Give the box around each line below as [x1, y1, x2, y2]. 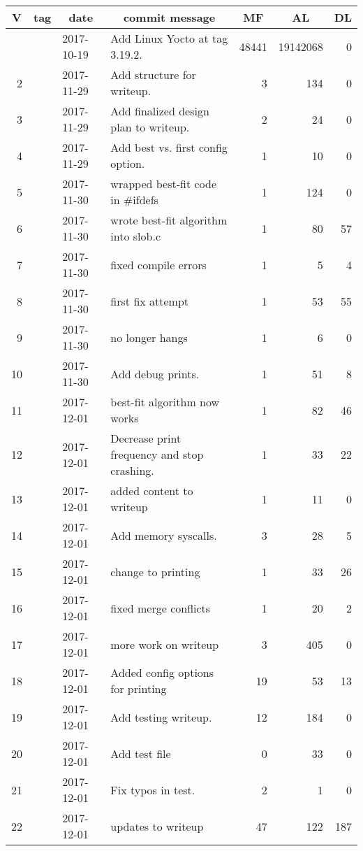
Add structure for [110, 66, 196, 83]
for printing [110, 680, 167, 696]
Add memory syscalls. [110, 527, 217, 543]
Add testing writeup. [110, 708, 212, 725]
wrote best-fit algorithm [110, 212, 228, 228]
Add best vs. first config [110, 139, 228, 155]
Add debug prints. [110, 365, 200, 382]
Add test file [110, 745, 171, 761]
